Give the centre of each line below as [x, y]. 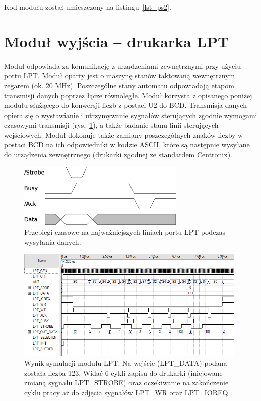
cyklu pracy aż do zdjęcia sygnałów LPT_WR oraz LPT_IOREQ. [127, 392]
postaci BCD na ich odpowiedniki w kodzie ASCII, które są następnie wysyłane [127, 145]
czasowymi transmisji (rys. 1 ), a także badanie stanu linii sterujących [111, 125]
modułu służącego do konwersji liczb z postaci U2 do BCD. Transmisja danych [125, 105]
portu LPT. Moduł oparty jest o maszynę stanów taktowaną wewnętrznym [120, 75]
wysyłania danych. [53, 241]
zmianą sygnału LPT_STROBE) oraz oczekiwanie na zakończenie [126, 383]
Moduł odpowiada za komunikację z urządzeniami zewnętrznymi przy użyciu [122, 65]
